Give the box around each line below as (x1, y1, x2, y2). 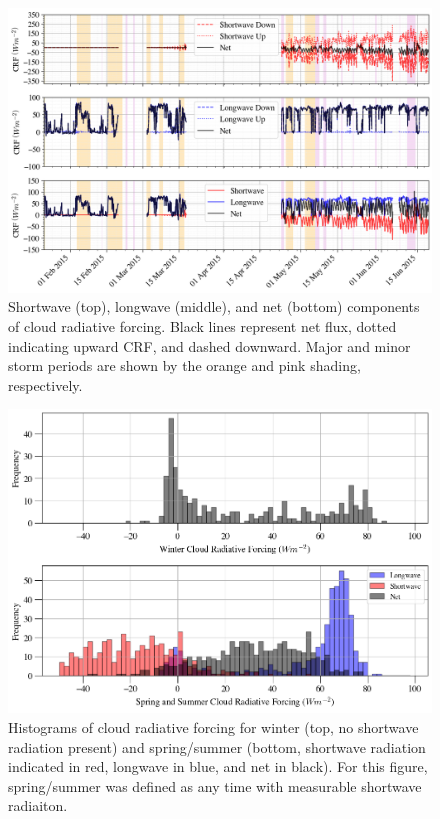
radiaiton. (8, 795, 68, 816)
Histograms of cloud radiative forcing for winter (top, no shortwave (8, 717, 419, 737)
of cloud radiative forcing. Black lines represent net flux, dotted (8, 316, 397, 337)
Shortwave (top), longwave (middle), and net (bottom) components (8, 296, 420, 317)
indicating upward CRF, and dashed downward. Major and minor (8, 335, 411, 356)
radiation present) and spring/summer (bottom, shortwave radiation (8, 736, 426, 757)
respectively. (8, 374, 83, 395)
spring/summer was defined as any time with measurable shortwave (8, 775, 422, 796)
